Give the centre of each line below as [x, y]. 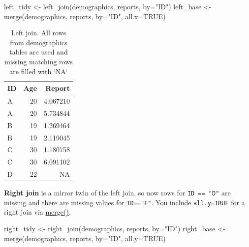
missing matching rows [39, 61]
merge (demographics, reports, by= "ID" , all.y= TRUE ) [85, 238]
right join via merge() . [37, 212]
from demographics [39, 42]
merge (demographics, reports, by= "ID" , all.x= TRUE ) [85, 16]
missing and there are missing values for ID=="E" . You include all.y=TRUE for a [124, 202]
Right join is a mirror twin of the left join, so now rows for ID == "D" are [117, 193]
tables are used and [39, 52]
